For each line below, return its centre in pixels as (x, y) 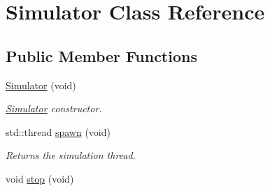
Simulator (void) (41, 85)
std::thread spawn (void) (58, 131)
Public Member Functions (101, 55)
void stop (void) (40, 178)
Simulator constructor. (54, 108)
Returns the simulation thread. (71, 155)
